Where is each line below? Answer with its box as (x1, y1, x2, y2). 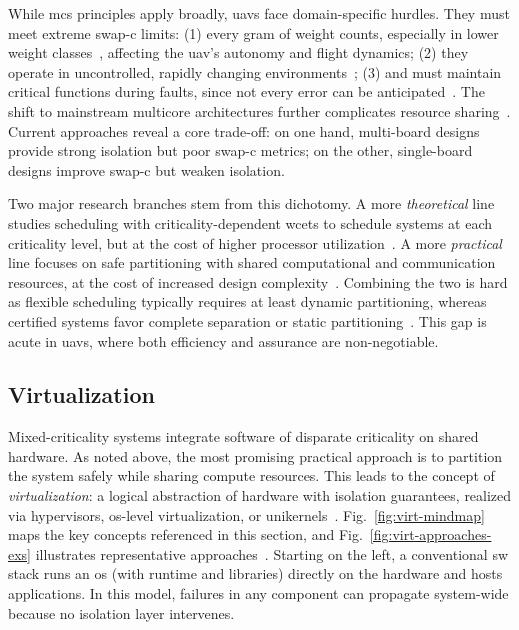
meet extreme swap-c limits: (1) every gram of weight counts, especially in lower (8, 22, 499, 43)
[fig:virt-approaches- (369, 524, 492, 545)
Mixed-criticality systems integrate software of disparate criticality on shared (8, 426, 479, 447)
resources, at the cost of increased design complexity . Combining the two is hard (8, 271, 508, 292)
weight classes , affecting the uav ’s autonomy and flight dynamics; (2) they (8, 42, 469, 63)
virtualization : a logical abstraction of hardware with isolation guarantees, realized (8, 485, 512, 506)
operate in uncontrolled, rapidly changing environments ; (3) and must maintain (8, 61, 502, 82)
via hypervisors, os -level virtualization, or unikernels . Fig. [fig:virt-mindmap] (8, 504, 485, 525)
